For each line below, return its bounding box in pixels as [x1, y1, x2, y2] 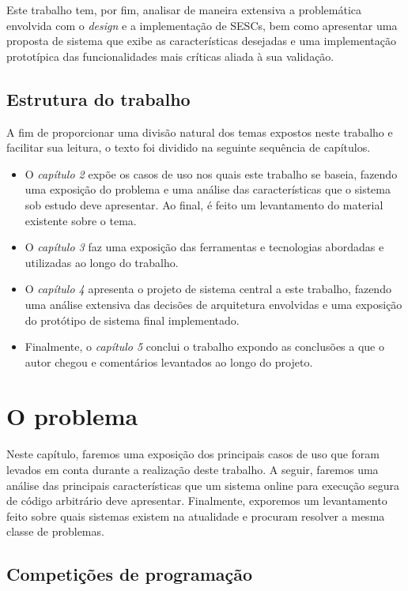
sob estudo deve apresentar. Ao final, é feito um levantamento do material [25, 196, 383, 213]
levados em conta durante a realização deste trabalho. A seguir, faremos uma [6, 461, 379, 478]
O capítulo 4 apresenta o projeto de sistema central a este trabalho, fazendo [25, 280, 391, 297]
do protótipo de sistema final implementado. [25, 311, 240, 328]
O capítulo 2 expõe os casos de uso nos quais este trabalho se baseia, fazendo [25, 165, 398, 182]
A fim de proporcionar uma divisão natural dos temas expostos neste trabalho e [6, 123, 393, 140]
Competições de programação [6, 562, 253, 586]
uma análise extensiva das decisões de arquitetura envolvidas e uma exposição [25, 295, 402, 312]
